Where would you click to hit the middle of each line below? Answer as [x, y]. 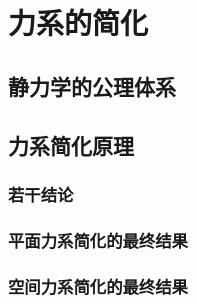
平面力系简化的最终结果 [98, 239]
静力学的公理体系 [92, 85]
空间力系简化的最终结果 [98, 285]
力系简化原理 [71, 144]
